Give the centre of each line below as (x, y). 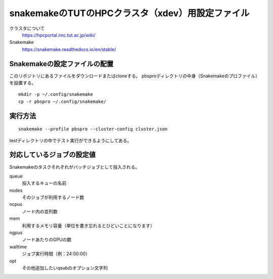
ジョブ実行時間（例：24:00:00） (56, 254)
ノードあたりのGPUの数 (47, 240)
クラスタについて (27, 28)
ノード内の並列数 (40, 211)
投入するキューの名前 (44, 183)
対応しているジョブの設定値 (53, 155)
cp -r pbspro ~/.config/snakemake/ (62, 101)
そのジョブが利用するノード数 (53, 197)
